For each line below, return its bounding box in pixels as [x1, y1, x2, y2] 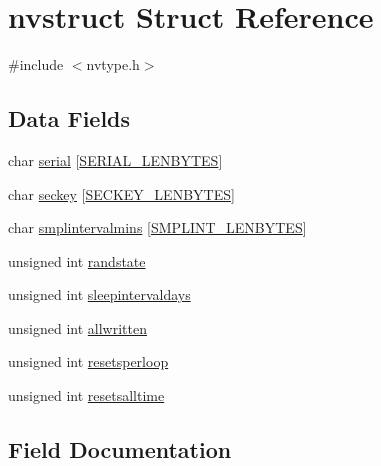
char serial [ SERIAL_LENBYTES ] [8, 149, 223, 170]
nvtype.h [86, 54, 140, 75]
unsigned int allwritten [8, 317, 147, 338]
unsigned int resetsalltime [8, 385, 165, 406]
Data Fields [8, 103, 131, 134]
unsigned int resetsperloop [8, 351, 169, 372]
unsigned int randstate [8, 250, 146, 271]
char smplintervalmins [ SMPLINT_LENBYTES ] [8, 217, 307, 238]
